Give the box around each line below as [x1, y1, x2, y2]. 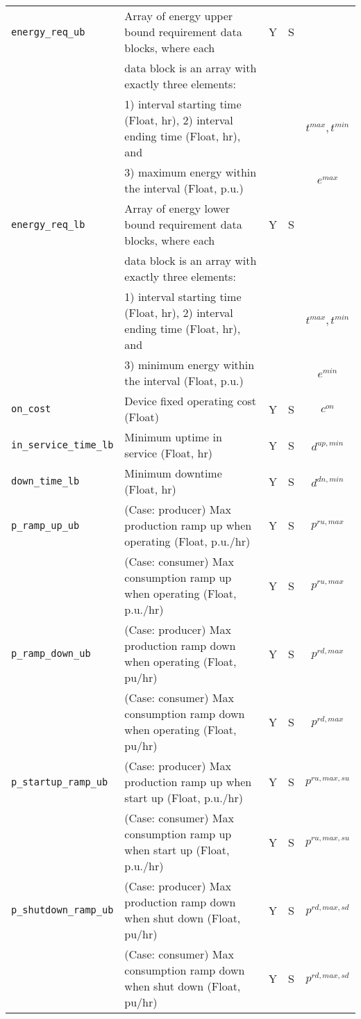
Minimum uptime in [124, 429, 222, 445]
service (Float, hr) [124, 445, 212, 461]
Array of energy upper [124, 8, 233, 24]
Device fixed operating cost [124, 393, 257, 409]
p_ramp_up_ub [11, 519, 80, 531]
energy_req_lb [11, 218, 85, 230]
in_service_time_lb [11, 439, 114, 450]
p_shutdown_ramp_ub [11, 904, 114, 915]
